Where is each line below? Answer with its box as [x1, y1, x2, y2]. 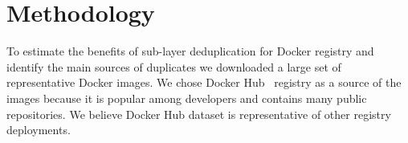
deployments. [6, 121, 71, 138]
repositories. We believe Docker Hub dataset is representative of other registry [6, 105, 391, 122]
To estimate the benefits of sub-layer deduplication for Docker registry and [6, 43, 374, 59]
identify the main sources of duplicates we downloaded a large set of [6, 58, 341, 75]
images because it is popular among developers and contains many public [6, 89, 367, 106]
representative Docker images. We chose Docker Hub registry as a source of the [6, 74, 402, 91]
